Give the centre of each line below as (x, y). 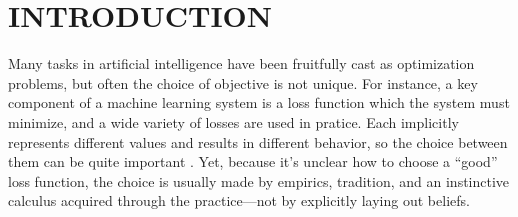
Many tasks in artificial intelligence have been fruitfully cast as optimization (241, 63)
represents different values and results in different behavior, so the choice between (258, 141)
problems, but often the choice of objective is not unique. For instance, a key (243, 82)
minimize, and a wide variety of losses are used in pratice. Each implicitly (233, 121)
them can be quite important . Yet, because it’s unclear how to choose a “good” (253, 161)
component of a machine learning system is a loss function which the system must (259, 102)
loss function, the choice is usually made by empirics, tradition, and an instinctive (259, 180)
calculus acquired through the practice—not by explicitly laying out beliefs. (239, 200)
